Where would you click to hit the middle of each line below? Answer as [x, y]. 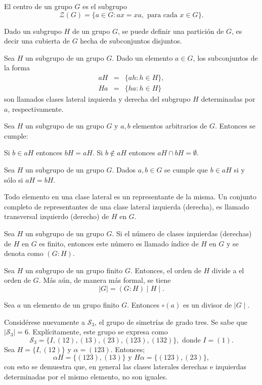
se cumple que [186, 169]
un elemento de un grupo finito [71, 304]
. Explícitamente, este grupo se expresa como [98, 332]
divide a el [228, 270]
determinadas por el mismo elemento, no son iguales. [86, 376]
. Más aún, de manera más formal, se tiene [105, 280]
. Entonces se [235, 126]
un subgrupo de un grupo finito [74, 270]
